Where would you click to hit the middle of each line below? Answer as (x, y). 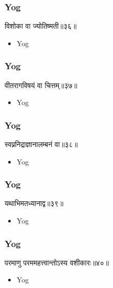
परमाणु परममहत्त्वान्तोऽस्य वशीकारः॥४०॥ (57, 262)
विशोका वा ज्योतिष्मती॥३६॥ (41, 26)
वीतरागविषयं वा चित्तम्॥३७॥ (41, 85)
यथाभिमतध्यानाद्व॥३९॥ (34, 203)
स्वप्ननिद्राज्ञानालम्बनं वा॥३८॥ (41, 144)
